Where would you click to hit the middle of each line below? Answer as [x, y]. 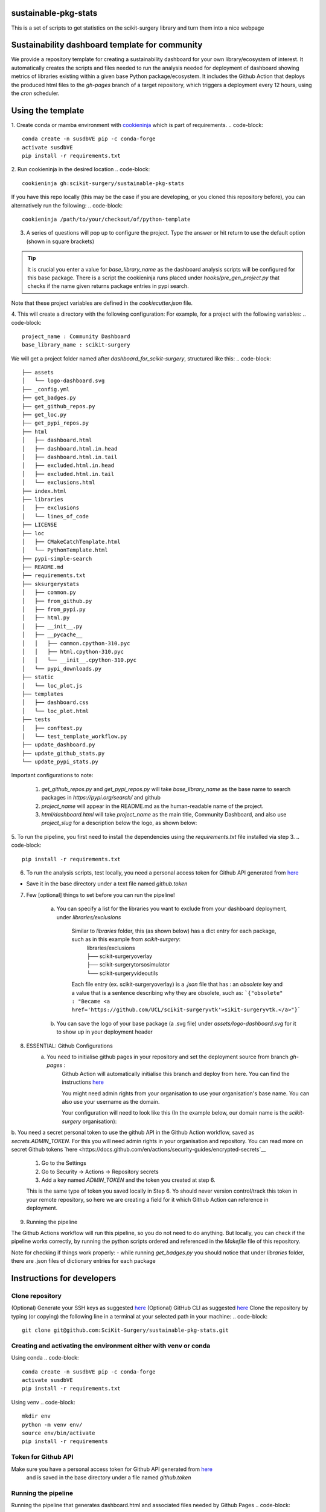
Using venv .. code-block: [43, 1402]
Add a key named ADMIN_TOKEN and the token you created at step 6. [128, 1180]
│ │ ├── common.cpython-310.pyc [76, 643]
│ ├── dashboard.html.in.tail [70, 457]
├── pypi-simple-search [57, 559]
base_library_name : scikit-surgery [76, 345]
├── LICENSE [40, 525]
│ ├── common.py [49, 592]
